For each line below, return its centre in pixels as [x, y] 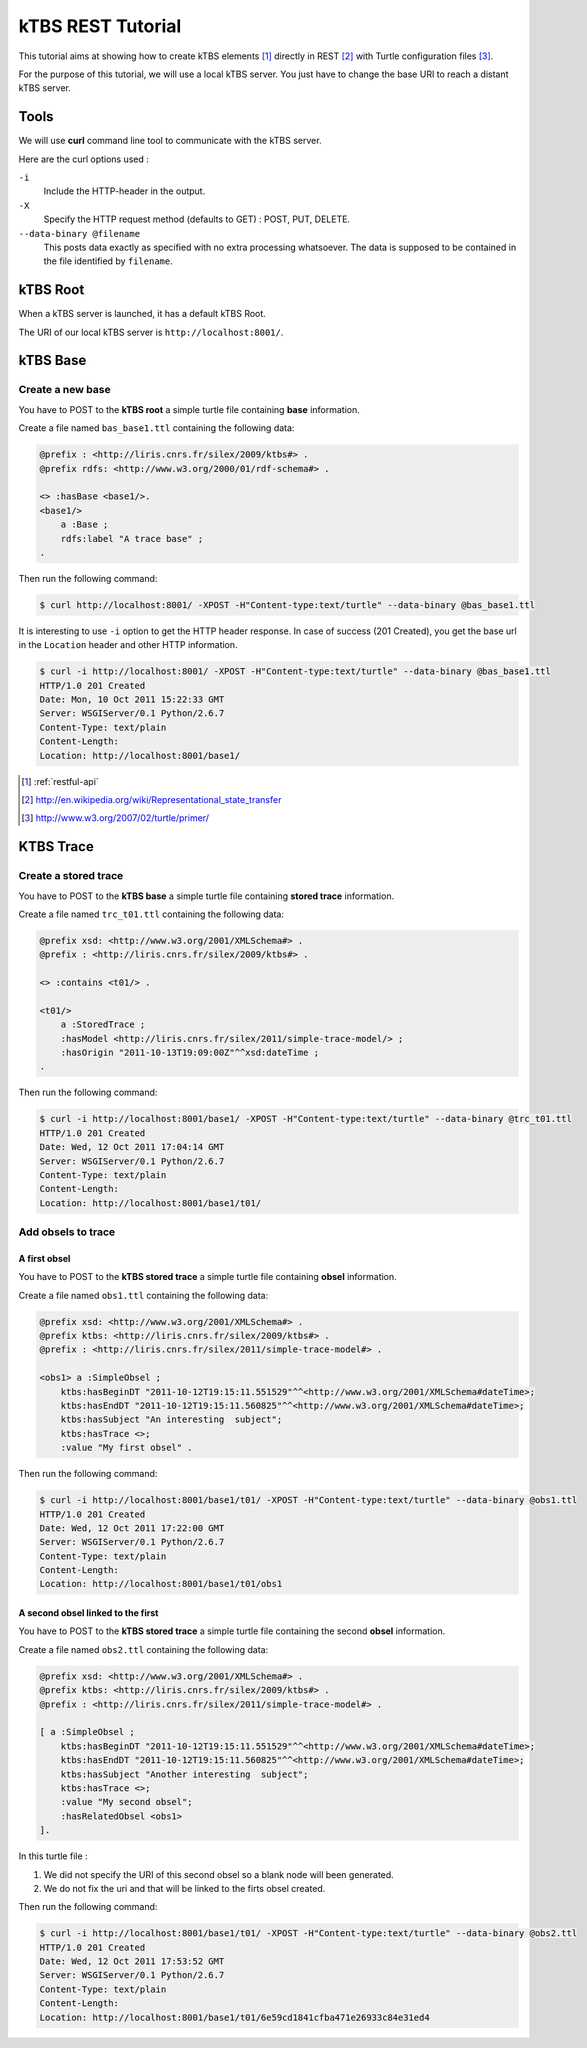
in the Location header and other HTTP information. [128, 645]
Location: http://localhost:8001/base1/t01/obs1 [161, 1584]
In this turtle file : [53, 1856]
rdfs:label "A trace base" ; [132, 538]
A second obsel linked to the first [88, 1613]
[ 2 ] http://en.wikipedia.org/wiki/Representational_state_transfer [151, 799]
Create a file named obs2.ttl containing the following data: [143, 1649]
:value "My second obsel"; [127, 1802]
